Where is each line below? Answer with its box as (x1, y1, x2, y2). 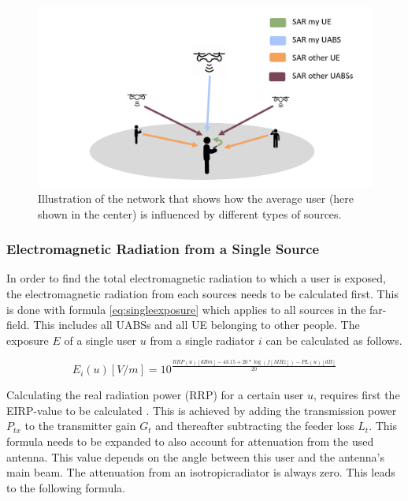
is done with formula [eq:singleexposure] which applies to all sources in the (6, 301, 366, 317)
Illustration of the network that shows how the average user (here (38, 189, 354, 206)
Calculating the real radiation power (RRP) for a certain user (6, 387, 304, 403)
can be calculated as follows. (265, 331, 402, 348)
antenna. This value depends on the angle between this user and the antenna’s (6, 448, 384, 465)
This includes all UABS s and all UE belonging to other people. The (33, 316, 360, 333)
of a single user (64, 331, 137, 348)
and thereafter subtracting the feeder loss (155, 417, 354, 434)
